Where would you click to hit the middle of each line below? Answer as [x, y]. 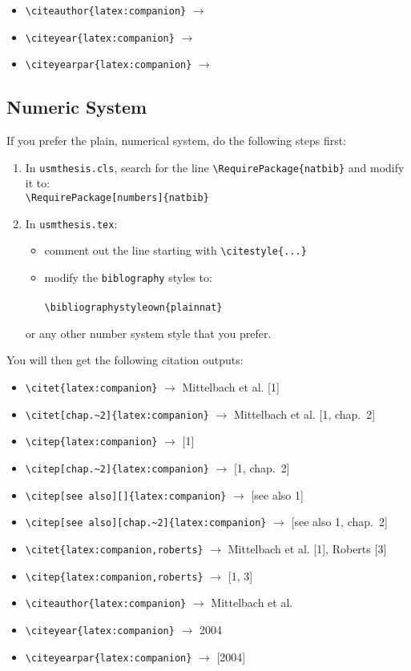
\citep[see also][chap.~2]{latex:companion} [146, 523]
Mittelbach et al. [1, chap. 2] [304, 414]
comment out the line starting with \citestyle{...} [175, 250]
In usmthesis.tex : [71, 223]
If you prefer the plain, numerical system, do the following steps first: [177, 141]
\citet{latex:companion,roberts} [114, 550]
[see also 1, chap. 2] [339, 522]
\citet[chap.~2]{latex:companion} [117, 415]
